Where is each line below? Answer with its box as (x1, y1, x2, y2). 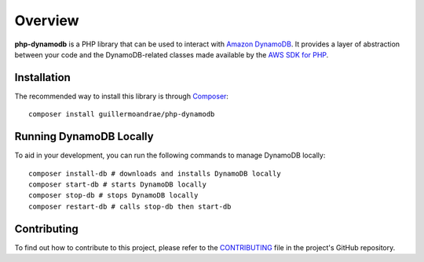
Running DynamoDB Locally (14, 130, 154, 143)
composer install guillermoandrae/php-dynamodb (28, 110, 215, 119)
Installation (14, 71, 71, 84)
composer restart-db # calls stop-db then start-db (28, 201, 232, 211)
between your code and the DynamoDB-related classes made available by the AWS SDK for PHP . (14, 50, 329, 59)
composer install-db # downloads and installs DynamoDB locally (28, 169, 282, 178)
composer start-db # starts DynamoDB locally (28, 179, 207, 189)
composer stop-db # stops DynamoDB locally (28, 191, 199, 200)
